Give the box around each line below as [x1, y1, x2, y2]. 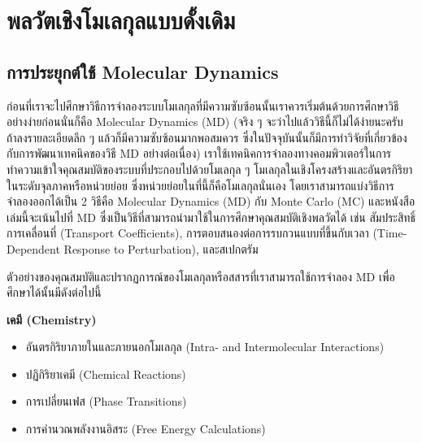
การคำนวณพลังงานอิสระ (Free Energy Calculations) [25, 420, 266, 437]
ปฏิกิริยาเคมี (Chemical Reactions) [25, 365, 186, 382]
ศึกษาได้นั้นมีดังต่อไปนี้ [7, 284, 102, 301]
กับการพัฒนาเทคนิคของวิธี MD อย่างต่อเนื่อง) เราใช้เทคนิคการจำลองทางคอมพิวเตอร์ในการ [7, 145, 391, 162]
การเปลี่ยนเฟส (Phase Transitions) [25, 393, 187, 410]
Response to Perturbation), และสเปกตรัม [63, 240, 259, 257]
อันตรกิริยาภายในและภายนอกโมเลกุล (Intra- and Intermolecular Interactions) [25, 338, 385, 355]
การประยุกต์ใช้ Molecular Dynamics [7, 59, 279, 84]
